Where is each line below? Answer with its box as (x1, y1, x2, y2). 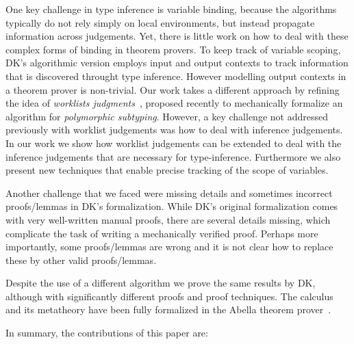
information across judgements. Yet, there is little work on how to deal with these (5, 29, 349, 43)
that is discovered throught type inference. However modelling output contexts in (5, 68, 346, 83)
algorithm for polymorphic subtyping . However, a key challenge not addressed (5, 109, 328, 123)
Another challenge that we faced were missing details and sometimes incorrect (5, 185, 333, 200)
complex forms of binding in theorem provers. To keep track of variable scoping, (5, 42, 341, 56)
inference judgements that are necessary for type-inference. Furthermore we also (5, 149, 341, 163)
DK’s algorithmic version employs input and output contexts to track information (5, 55, 349, 70)
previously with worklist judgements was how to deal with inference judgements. (5, 122, 343, 137)
